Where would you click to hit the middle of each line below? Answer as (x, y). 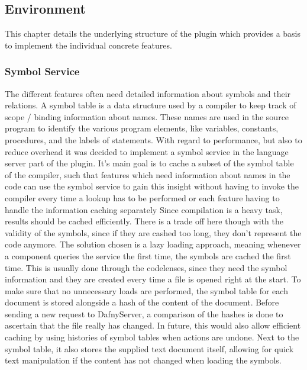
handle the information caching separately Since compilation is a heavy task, (144, 209)
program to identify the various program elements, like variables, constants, (142, 128)
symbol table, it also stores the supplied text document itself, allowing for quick (149, 348)
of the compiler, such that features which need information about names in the (148, 174)
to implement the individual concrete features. (88, 45)
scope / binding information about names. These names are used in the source (147, 116)
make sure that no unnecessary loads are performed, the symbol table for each (146, 290)
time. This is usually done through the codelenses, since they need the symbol (146, 267)
